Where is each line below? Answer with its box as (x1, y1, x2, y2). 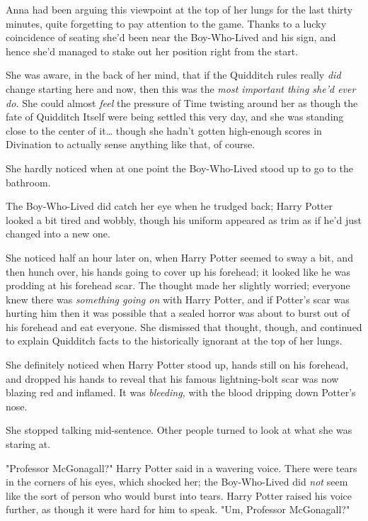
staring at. (6, 437, 51, 452)
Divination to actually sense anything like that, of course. (6, 137, 255, 152)
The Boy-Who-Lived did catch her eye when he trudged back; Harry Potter (6, 198, 333, 213)
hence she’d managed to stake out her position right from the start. (6, 43, 299, 58)
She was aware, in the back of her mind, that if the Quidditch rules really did (6, 67, 341, 82)
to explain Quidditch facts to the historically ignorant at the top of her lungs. (6, 333, 343, 348)
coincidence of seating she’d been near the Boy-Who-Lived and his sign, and (6, 30, 336, 45)
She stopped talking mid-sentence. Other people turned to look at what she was (6, 422, 352, 437)
